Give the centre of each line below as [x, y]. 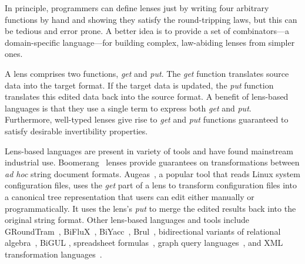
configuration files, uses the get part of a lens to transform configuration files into [151, 185]
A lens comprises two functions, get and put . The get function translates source [147, 73]
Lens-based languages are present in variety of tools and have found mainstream [149, 150]
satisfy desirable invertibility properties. [76, 131]
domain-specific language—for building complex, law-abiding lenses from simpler [150, 42]
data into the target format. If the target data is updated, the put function [139, 85]
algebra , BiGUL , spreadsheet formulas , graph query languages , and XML [144, 243]
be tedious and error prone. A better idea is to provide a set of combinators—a [147, 31]
